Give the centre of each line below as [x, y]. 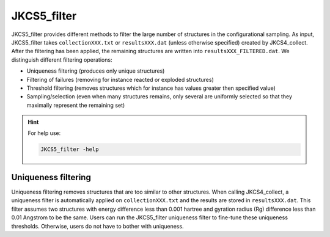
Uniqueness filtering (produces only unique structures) [96, 71]
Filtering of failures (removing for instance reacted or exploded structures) [120, 79]
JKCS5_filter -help [70, 149]
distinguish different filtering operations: [62, 60]
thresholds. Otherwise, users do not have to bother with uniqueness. [97, 226]
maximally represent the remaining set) [76, 105]
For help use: [44, 133]
